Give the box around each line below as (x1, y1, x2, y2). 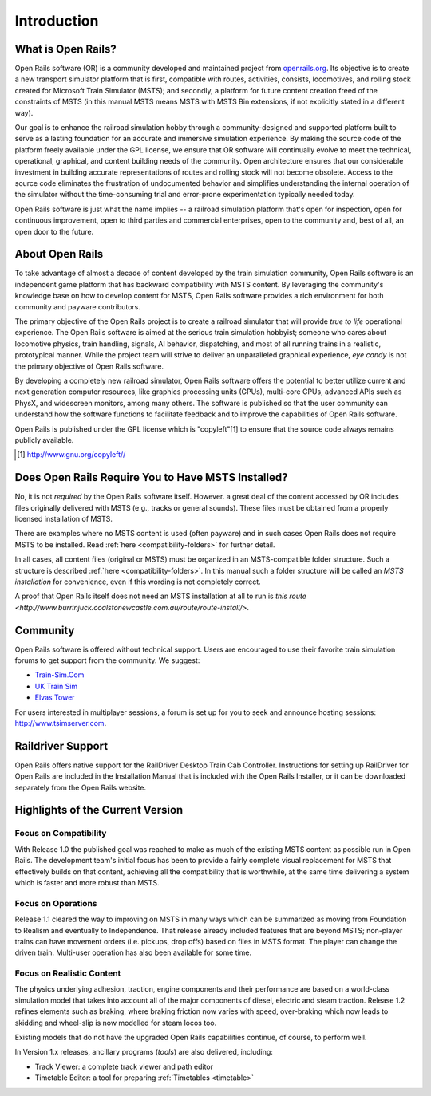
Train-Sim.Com (34, 670, 85, 680)
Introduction (14, 12, 99, 30)
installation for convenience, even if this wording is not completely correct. (14, 577, 261, 586)
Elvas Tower (34, 692, 75, 702)
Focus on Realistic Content (14, 968, 121, 979)
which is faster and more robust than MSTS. (14, 877, 160, 887)
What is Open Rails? (14, 42, 117, 56)
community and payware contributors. (14, 302, 141, 311)
